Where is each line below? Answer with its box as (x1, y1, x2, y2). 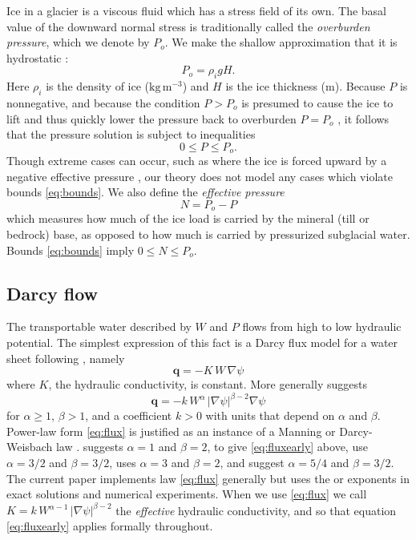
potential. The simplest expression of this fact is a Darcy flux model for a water (6, 334, 398, 351)
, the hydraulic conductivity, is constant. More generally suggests (48, 376, 367, 393)
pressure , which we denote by (6, 34, 150, 50)
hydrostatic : (6, 49, 69, 66)
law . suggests (55, 438, 123, 455)
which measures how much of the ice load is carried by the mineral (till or (6, 210, 370, 227)
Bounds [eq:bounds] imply (6, 241, 135, 258)
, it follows (337, 110, 390, 127)
